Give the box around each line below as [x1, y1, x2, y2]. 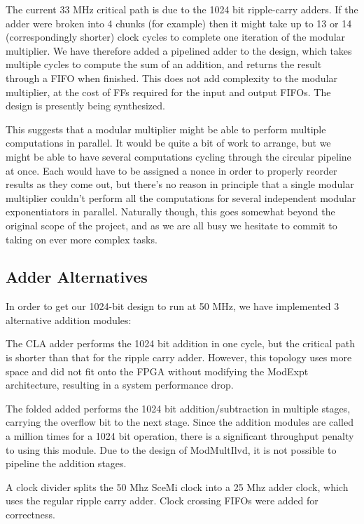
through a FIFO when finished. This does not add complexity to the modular [6, 70, 338, 85]
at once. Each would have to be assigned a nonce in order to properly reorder [6, 163, 337, 177]
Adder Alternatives [6, 266, 148, 288]
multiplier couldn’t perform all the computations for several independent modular [6, 190, 356, 205]
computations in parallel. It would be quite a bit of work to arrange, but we [6, 135, 331, 150]
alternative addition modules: [6, 312, 132, 327]
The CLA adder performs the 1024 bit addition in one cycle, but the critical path [6, 336, 355, 351]
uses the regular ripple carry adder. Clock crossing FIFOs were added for [6, 493, 318, 508]
